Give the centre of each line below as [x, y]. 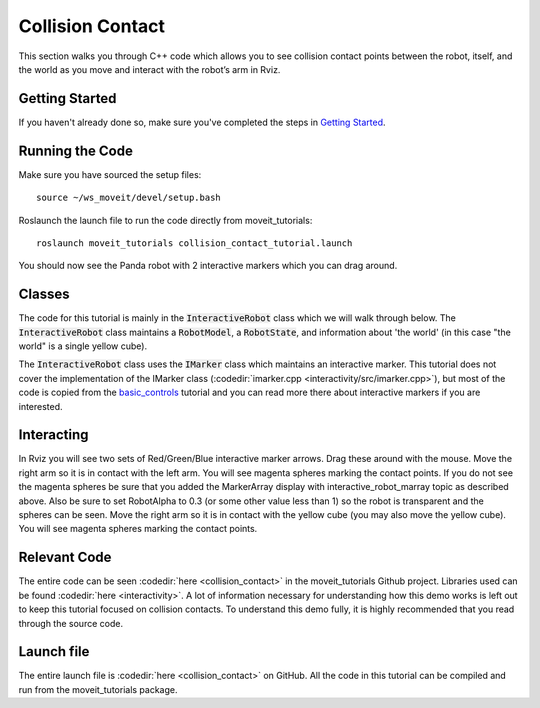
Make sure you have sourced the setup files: [110, 174]
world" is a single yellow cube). [83, 346]
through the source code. [71, 623]
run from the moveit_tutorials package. [98, 689]
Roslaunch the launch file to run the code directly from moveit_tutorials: [165, 220]
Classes [44, 294]
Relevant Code [65, 557]
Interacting [53, 435]
